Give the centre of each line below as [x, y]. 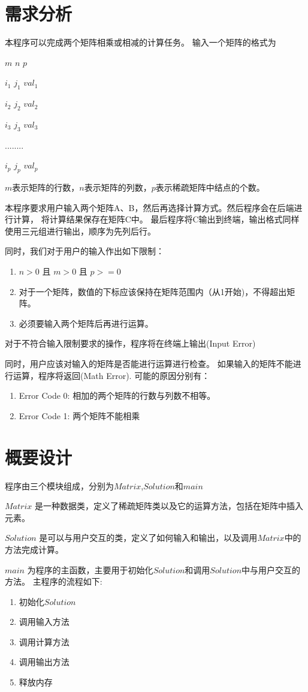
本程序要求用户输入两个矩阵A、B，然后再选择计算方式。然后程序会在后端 [150, 207]
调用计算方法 [44, 641]
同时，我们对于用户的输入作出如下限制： [84, 251]
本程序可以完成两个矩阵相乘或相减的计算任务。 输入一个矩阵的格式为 [141, 42]
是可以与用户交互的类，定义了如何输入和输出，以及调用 [148, 538]
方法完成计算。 [34, 549]
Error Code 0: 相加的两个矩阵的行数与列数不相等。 [117, 395]
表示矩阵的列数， [118, 187]
